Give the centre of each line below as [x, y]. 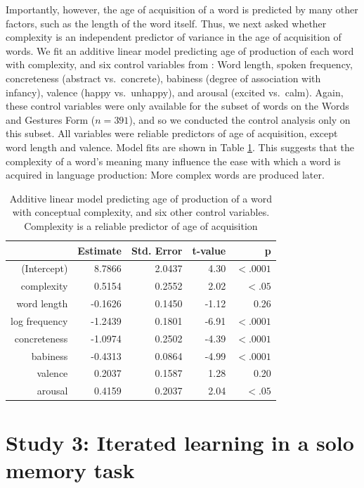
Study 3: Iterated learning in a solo [180, 442]
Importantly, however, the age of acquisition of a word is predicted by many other [182, 9]
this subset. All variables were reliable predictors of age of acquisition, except [172, 133]
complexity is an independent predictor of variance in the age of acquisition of [174, 37]
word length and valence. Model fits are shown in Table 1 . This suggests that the [180, 147]
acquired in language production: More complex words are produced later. [165, 175]
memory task [70, 469]
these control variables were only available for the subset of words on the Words [177, 106]
